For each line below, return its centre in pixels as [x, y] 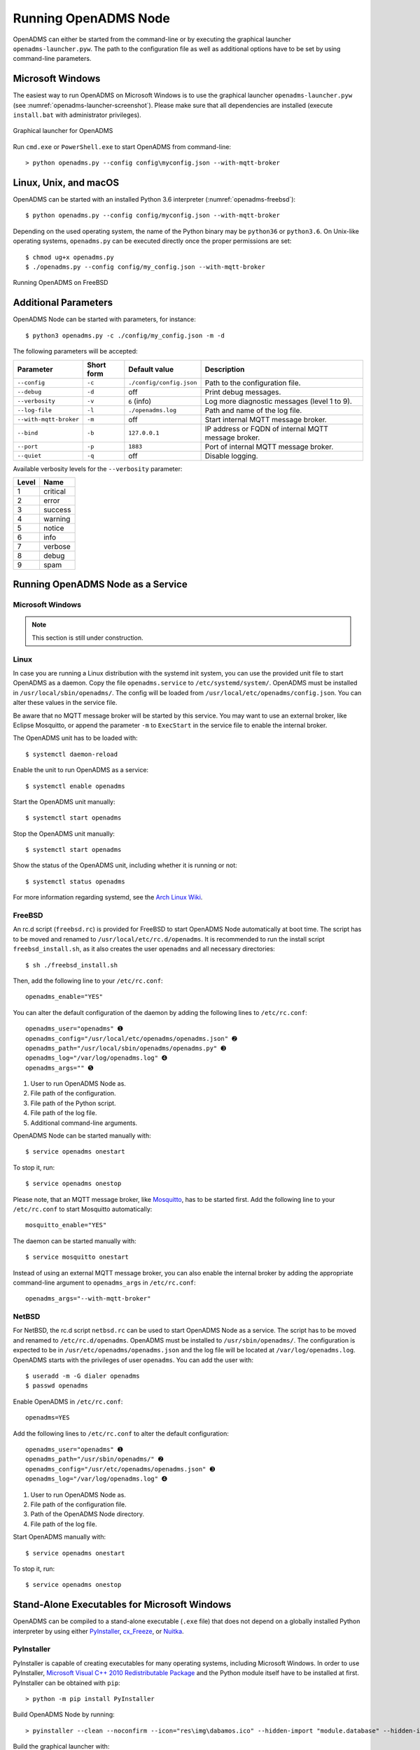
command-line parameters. [52, 59]
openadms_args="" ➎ [59, 1068]
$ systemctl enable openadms [75, 786]
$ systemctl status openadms [75, 881]
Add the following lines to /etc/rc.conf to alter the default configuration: [121, 1433]
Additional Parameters [63, 303]
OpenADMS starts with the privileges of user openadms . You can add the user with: [133, 1360]
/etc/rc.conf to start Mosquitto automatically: [83, 1209]
